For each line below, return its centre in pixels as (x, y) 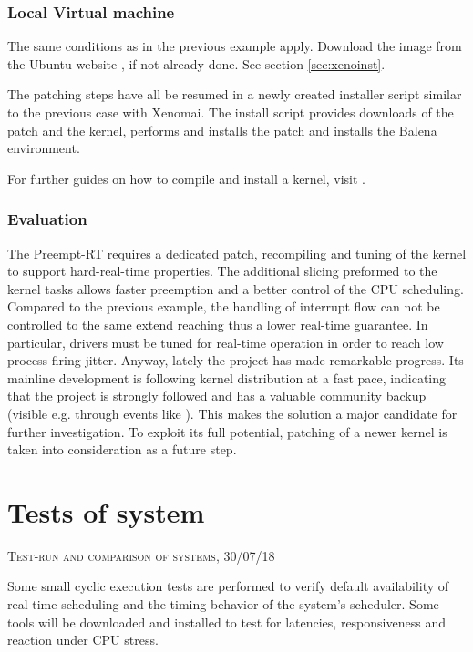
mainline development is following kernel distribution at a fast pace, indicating (227, 377)
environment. (44, 148)
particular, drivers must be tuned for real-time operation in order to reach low (226, 342)
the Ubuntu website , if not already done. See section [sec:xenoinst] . (196, 63)
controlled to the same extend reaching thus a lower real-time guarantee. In (218, 324)
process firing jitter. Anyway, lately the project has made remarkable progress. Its (236, 360)
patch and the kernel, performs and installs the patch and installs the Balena (222, 130)
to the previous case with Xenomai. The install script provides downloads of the (231, 112)
